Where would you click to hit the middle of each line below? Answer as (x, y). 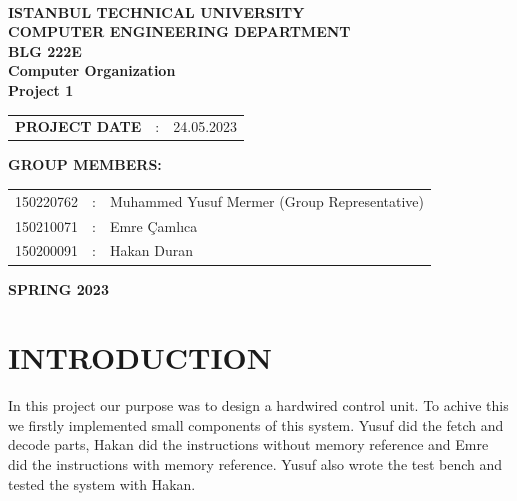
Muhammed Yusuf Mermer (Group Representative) (266, 200)
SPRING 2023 (58, 288)
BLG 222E (45, 50)
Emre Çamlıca (153, 225)
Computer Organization (92, 70)
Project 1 (41, 89)
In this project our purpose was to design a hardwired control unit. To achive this (258, 405)
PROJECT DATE (78, 126)
